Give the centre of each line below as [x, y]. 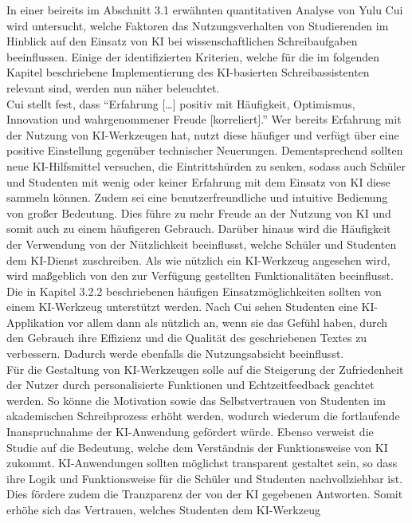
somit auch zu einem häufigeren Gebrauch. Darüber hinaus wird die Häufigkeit [199, 228]
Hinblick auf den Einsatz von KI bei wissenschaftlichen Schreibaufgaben [182, 41]
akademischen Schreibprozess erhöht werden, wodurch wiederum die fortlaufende [203, 416]
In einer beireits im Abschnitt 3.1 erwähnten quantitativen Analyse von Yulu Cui [205, 10]
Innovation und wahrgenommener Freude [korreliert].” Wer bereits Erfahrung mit [204, 119]
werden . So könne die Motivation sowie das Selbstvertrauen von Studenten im [196, 400]
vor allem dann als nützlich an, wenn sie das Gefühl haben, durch [228, 322]
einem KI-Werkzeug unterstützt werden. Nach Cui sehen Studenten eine [182, 307]
